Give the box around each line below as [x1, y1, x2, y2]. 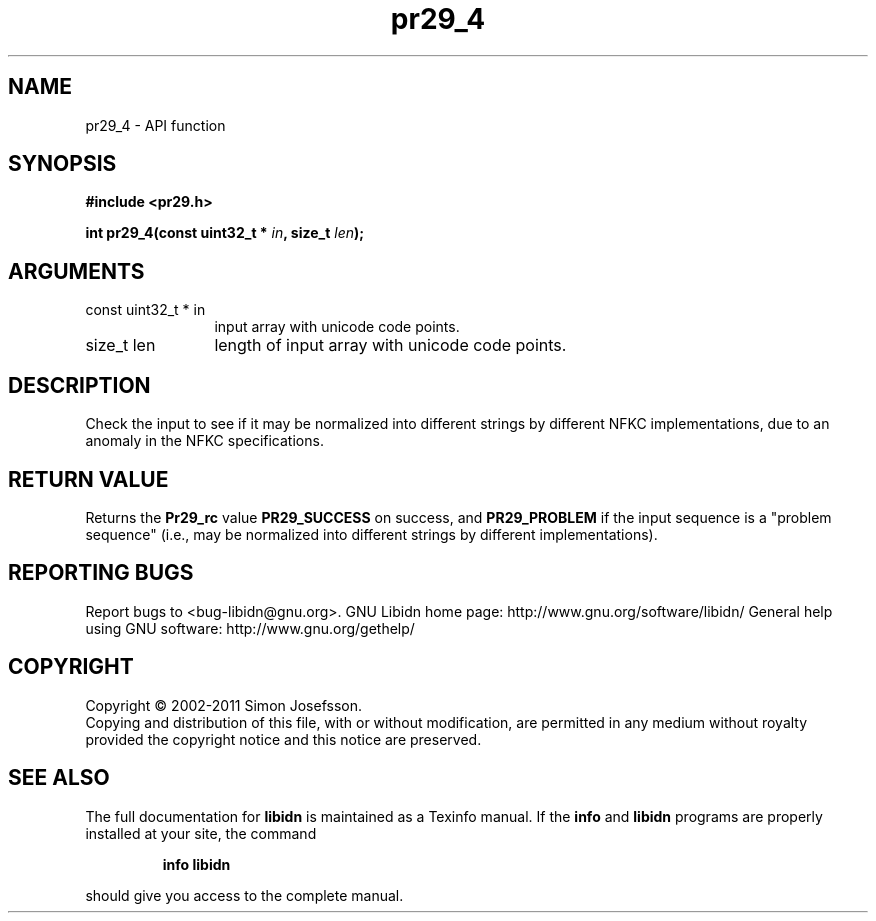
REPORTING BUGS [8, 560, 194, 586]
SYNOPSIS [8, 151, 117, 177]
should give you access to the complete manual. [85, 886, 404, 904]
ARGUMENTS [8, 258, 145, 284]
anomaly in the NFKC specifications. [85, 432, 324, 450]
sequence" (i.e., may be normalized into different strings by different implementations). [85, 525, 658, 543]
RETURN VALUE [8, 466, 169, 492]
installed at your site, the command [85, 824, 317, 842]
